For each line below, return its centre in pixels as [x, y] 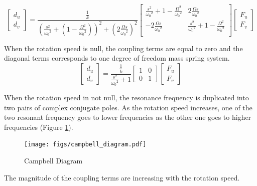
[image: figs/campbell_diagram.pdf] [85, 145]
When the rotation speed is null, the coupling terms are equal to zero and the [123, 48]
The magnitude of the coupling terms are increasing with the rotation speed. [122, 177]
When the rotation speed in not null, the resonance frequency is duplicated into [126, 98]
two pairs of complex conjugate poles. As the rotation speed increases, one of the [128, 107]
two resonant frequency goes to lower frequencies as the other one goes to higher [128, 117]
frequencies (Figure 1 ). [39, 127]
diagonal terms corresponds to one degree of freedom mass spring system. [117, 58]
